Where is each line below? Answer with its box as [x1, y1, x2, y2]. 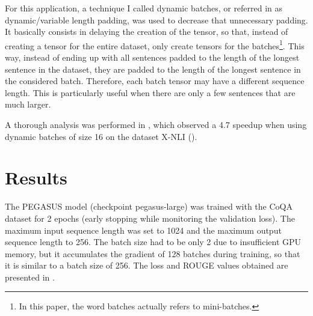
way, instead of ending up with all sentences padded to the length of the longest [5, 51, 300, 64]
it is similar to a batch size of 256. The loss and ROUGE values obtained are [5, 259, 288, 272]
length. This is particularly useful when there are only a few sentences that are [5, 86, 296, 99]
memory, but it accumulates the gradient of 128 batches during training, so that [5, 247, 300, 260]
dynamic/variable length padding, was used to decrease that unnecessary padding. [5, 13, 308, 26]
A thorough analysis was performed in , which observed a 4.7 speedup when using [5, 118, 307, 130]
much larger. [5, 98, 51, 111]
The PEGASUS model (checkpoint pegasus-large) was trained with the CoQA [5, 200, 293, 213]
